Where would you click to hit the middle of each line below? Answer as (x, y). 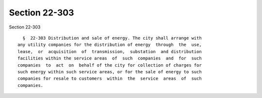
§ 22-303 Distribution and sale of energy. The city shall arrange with (112, 38)
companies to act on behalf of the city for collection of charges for (110, 65)
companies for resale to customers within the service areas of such (110, 79)
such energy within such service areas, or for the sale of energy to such (110, 72)
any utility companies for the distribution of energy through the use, (110, 45)
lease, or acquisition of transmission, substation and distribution (110, 51)
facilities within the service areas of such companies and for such (110, 58)
